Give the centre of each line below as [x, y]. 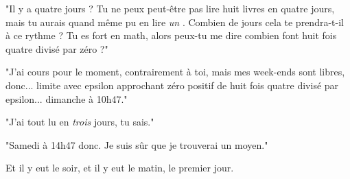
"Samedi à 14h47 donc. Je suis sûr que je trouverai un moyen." [137, 144]
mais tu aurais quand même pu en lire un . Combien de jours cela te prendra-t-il [175, 22]
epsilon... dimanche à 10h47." [67, 98]
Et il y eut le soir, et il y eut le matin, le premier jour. [120, 168]
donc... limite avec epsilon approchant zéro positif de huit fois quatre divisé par [172, 85]
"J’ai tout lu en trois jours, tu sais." [80, 122]
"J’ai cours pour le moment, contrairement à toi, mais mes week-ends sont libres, [175, 72]
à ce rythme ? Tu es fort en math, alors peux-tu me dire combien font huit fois [171, 35]
